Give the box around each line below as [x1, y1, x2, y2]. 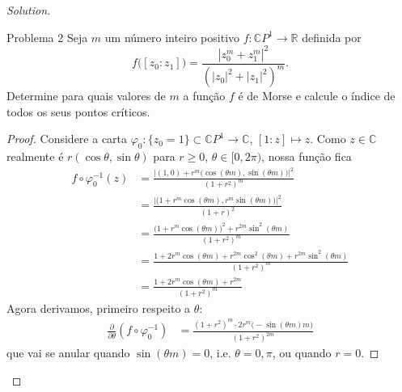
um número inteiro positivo [104, 28, 240, 45]
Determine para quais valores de [6, 87, 166, 104]
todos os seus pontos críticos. [6, 103, 150, 120]
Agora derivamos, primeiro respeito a [6, 299, 191, 316]
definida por [302, 28, 362, 45]
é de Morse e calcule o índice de [238, 87, 396, 104]
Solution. [6, 2, 51, 18]
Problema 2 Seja [6, 28, 88, 45]
